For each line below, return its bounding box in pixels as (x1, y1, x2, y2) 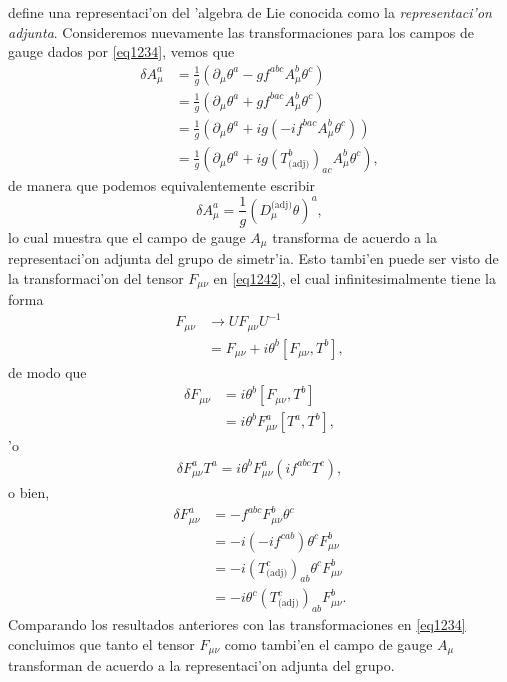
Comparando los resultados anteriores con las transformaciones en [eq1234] (8, 614, 466, 635)
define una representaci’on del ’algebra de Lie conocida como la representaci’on (8, 2, 492, 22)
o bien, (8, 481, 50, 502)
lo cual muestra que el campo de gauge (8, 226, 246, 247)
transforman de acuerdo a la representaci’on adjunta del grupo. (8, 655, 395, 676)
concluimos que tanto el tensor (8, 633, 195, 654)
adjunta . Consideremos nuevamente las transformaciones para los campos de (8, 21, 475, 42)
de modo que (8, 361, 87, 382)
